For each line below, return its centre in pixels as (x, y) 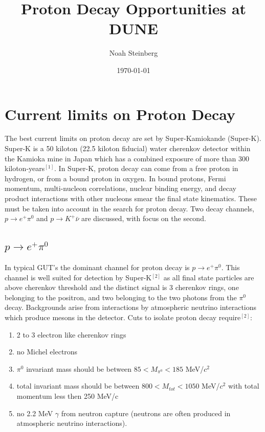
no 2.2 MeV (35, 413)
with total (244, 386)
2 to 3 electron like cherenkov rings (71, 334)
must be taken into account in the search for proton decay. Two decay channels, (129, 208)
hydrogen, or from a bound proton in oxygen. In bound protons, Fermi (115, 178)
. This (230, 267)
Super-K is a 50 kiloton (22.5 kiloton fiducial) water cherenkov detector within (128, 148)
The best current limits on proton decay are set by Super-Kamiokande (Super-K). (133, 138)
